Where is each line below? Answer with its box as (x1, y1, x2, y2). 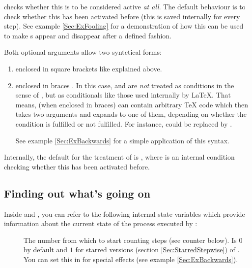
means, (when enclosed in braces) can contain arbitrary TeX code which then (15, 99, 249, 109)
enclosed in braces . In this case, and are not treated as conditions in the (15, 80, 234, 90)
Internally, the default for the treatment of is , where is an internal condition (4, 152, 235, 162)
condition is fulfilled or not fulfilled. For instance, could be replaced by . (15, 118, 232, 129)
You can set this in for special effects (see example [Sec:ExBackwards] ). (24, 254, 238, 264)
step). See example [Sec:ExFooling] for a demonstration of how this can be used (4, 21, 244, 31)
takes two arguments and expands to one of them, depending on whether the (15, 109, 247, 119)
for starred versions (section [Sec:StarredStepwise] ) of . (75, 244, 240, 255)
